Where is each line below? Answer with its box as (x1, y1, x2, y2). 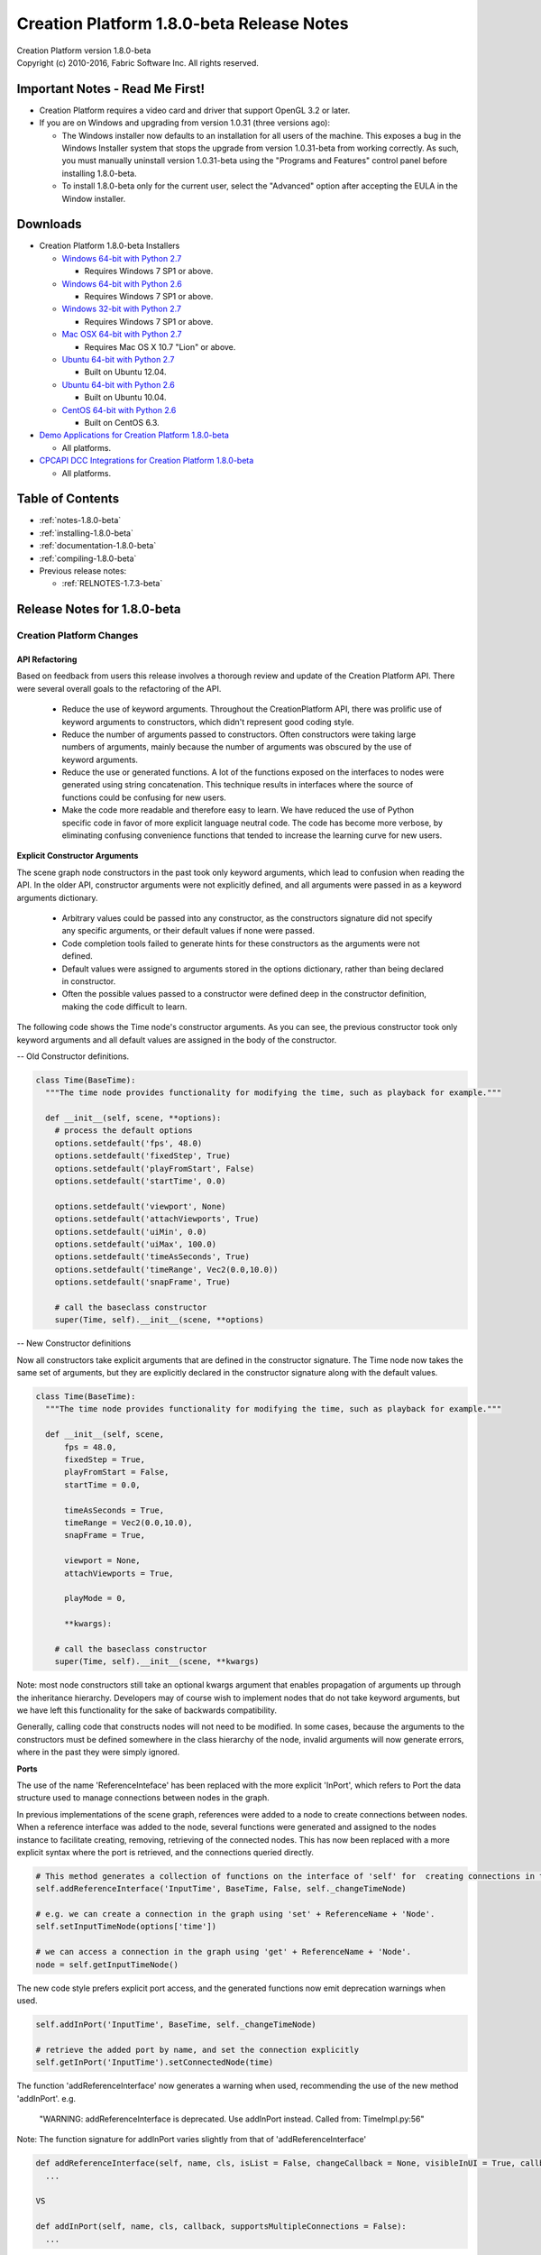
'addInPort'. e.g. (16, 2093, 77, 2103)
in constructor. (61, 975, 116, 987)
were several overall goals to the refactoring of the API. (16, 683, 222, 694)
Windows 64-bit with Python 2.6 (61, 278, 182, 289)
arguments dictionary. (16, 892, 98, 903)
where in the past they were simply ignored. (16, 1746, 180, 1758)
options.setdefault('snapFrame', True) (54, 1277, 232, 1287)
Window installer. (61, 193, 126, 204)
